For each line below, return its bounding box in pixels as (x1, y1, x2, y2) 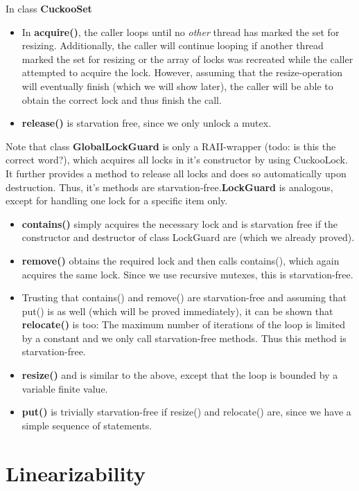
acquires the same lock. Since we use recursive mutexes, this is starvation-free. (21, 267, 353, 281)
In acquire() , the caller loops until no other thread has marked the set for (21, 24, 340, 39)
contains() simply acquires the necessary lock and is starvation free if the (21, 216, 338, 231)
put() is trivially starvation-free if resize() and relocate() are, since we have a (21, 404, 351, 419)
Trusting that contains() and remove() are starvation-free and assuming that (21, 290, 347, 305)
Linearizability (6, 458, 146, 487)
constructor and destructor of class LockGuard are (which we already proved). (21, 230, 355, 244)
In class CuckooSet (6, 1, 92, 15)
